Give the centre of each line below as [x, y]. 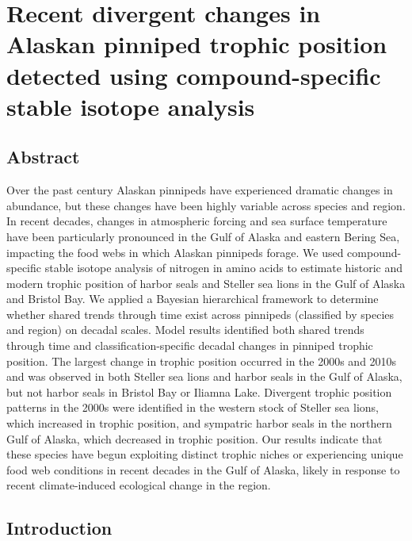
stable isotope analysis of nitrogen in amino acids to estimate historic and [224, 268]
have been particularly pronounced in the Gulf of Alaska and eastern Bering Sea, [203, 236]
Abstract [43, 157]
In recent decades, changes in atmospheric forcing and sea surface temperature [197, 221]
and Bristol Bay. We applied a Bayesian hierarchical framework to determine [193, 299]
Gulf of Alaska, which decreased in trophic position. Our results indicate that [195, 438]
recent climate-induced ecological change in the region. [139, 485]
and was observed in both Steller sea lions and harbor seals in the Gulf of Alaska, [204, 376]
